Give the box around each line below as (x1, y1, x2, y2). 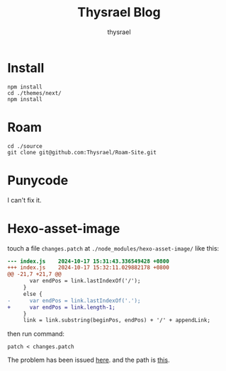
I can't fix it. (7, 195, 42, 204)
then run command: (7, 330, 65, 338)
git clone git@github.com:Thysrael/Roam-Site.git (7, 149, 157, 156)
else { (23, 290, 43, 297)
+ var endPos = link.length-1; (7, 304, 115, 311)
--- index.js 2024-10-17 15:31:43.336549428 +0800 (7, 258, 170, 265)
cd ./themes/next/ (7, 89, 62, 96)
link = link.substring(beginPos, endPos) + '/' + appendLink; (23, 316, 211, 324)
